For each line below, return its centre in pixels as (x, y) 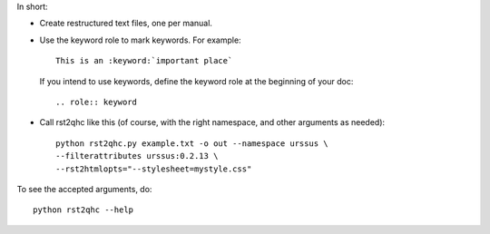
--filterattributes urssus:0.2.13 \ (137, 156)
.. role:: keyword (97, 102)
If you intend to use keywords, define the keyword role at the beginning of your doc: (196, 81)
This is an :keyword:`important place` (144, 61)
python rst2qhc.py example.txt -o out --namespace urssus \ (192, 143)
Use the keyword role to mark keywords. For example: (140, 40)
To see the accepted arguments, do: (84, 189)
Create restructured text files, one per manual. (126, 24)
